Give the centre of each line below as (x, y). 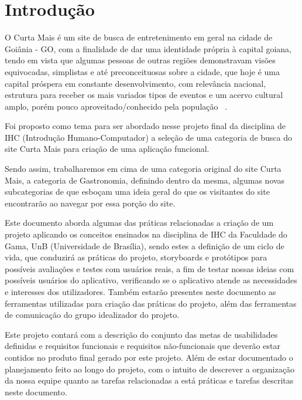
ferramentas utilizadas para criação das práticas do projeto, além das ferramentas (151, 303)
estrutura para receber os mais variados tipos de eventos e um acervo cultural (144, 95)
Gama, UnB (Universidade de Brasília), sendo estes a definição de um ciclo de (145, 245)
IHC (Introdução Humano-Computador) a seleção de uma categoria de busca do (149, 137)
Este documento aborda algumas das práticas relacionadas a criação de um (139, 223)
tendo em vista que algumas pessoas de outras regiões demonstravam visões (140, 60)
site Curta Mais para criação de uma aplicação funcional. (107, 149)
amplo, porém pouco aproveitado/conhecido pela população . (116, 106)
